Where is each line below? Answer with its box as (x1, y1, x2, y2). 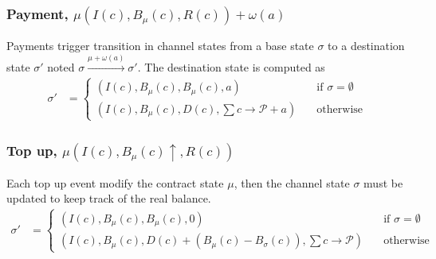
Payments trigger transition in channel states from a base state (6, 37, 314, 54)
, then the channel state (234, 174, 350, 191)
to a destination (328, 37, 405, 54)
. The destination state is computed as (137, 58, 325, 75)
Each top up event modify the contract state (6, 174, 224, 191)
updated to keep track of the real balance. (6, 190, 211, 207)
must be (363, 174, 403, 191)
